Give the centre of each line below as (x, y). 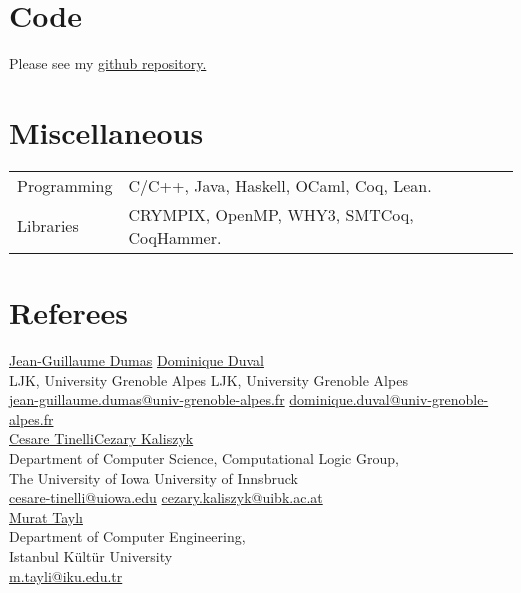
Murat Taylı (46, 516)
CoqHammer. (175, 237)
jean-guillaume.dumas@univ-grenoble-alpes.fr (147, 399)
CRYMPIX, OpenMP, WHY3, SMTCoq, (271, 214)
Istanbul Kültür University (91, 555)
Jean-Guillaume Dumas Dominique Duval (136, 359)
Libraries (48, 226)
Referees (69, 312)
